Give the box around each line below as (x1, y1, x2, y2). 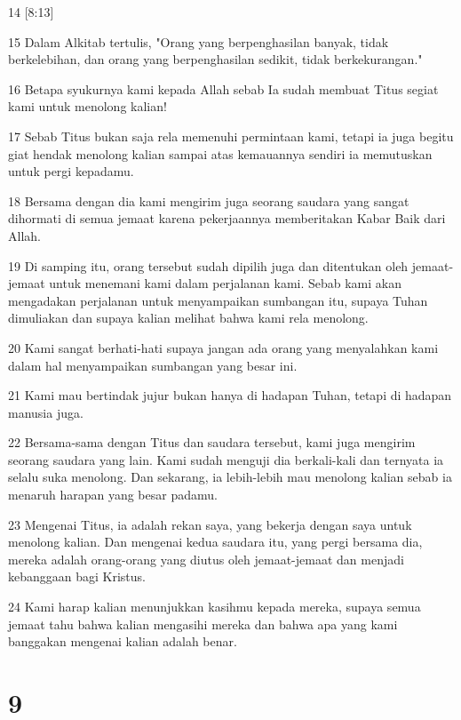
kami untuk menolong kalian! (8, 97, 167, 116)
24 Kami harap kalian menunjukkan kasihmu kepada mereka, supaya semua (8, 597, 421, 616)
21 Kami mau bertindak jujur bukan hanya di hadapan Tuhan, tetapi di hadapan (8, 386, 452, 404)
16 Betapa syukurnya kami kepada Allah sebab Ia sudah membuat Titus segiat (8, 79, 439, 98)
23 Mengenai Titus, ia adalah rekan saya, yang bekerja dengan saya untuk (8, 515, 412, 533)
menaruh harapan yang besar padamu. (8, 485, 218, 504)
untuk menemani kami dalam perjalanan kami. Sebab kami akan (49, 274, 402, 292)
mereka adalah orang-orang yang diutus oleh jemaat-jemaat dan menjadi (8, 549, 404, 568)
